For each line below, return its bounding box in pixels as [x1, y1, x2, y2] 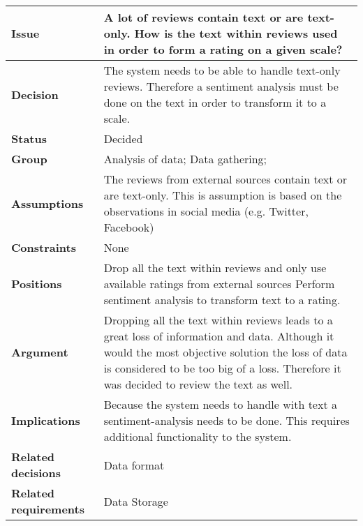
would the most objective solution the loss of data [103, 344, 348, 360]
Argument [11, 344, 68, 360]
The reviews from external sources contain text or [103, 171, 348, 187]
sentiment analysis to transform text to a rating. [103, 292, 341, 308]
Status [11, 130, 47, 146]
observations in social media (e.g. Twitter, [103, 203, 309, 219]
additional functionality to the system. [103, 428, 292, 444]
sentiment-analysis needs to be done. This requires [103, 412, 350, 428]
